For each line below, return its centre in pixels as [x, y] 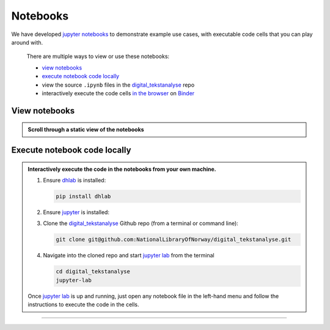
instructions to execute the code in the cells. [84, 304]
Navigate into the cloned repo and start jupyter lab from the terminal [129, 256]
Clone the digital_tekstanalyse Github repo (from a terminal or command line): [141, 223]
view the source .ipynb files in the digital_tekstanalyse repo [118, 85]
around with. [27, 42]
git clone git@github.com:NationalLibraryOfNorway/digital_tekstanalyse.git [174, 240]
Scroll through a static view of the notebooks [86, 130]
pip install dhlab [83, 196]
